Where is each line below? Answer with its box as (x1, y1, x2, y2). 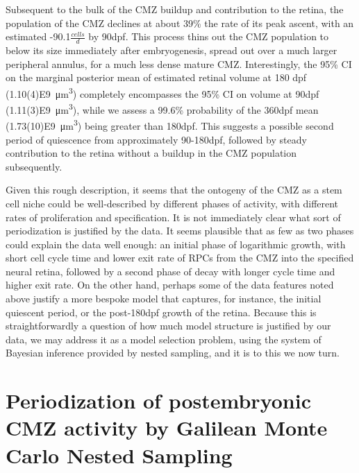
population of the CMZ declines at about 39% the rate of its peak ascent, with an (6, 15, 354, 30)
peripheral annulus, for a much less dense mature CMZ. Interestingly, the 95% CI (6, 56, 352, 71)
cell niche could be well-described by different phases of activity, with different (6, 196, 339, 210)
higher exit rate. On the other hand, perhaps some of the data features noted (6, 277, 334, 292)
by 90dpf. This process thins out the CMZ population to (88, 29, 329, 44)
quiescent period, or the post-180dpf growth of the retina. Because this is (6, 304, 317, 319)
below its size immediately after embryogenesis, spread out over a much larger (6, 43, 337, 58)
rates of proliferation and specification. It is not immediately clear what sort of (6, 209, 341, 224)
